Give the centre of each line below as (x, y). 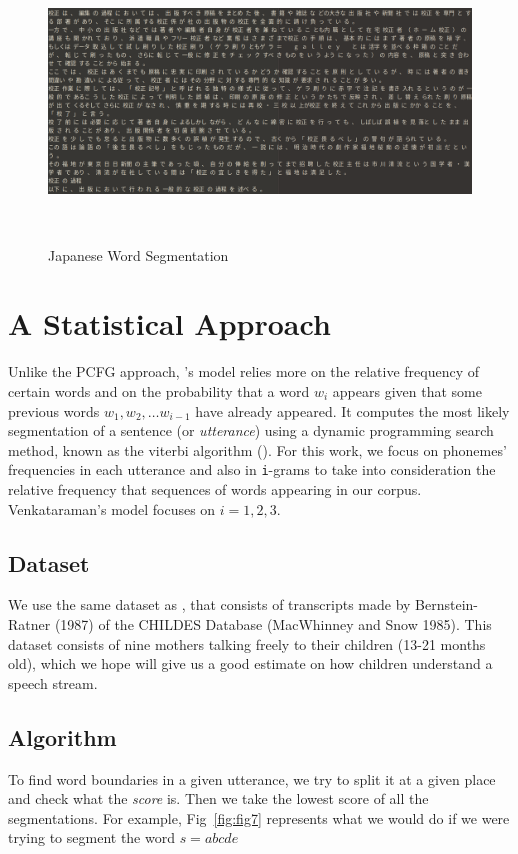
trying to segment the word (91, 837)
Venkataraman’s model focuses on (112, 508)
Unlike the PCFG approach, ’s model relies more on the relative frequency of (243, 371)
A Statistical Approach (169, 323)
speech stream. (53, 682)
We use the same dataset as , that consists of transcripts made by (209, 604)
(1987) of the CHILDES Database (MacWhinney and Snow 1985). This (273, 624)
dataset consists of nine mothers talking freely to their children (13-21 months (247, 643)
